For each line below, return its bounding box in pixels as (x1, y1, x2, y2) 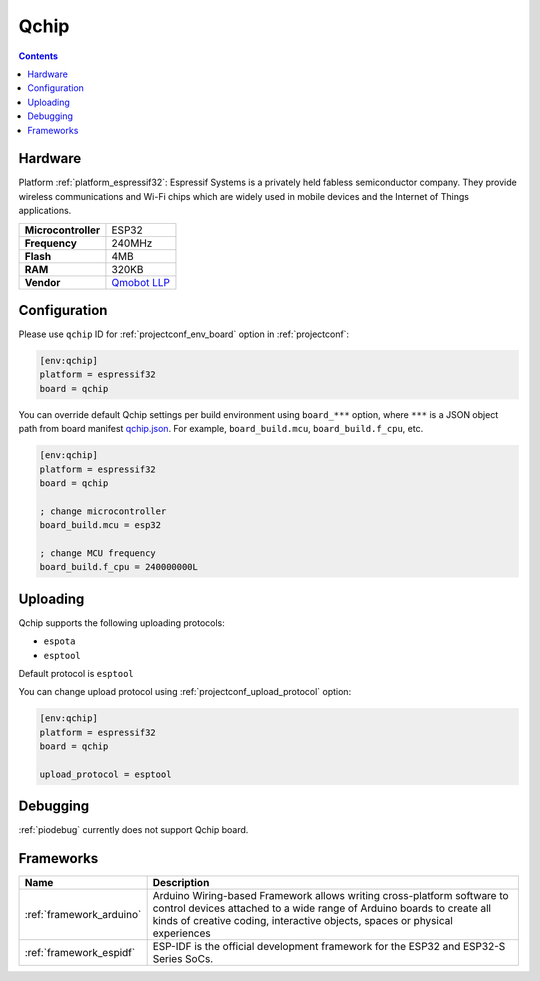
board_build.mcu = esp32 (39, 520, 162, 531)
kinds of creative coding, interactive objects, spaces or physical (152, 914, 454, 928)
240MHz (111, 236, 153, 250)
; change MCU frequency (39, 547, 157, 559)
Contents (18, 50, 59, 62)
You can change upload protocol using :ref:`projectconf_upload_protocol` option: (18, 686, 352, 698)
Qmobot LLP (111, 275, 170, 289)
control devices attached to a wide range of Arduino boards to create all (152, 901, 492, 915)
